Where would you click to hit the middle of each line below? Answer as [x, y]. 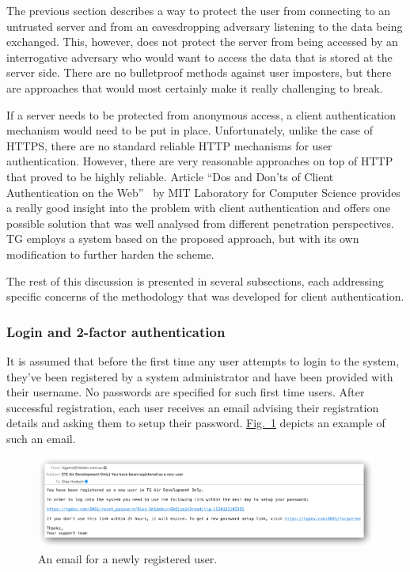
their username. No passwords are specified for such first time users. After [186, 392]
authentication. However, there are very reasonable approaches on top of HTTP [200, 161]
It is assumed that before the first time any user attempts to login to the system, [203, 360]
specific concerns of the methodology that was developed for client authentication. [205, 296]
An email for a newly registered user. [128, 558]
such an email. [41, 438]
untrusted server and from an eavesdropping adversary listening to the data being [205, 26]
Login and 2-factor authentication [116, 331]
